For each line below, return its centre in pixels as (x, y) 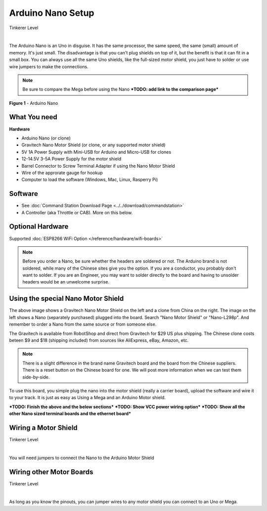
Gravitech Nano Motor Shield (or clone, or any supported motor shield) (93, 145)
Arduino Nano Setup (52, 13)
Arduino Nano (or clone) (46, 138)
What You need (33, 117)
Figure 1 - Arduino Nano (34, 103)
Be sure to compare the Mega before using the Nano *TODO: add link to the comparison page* (120, 90)
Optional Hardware (39, 227)
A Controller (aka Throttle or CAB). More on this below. (77, 212)
